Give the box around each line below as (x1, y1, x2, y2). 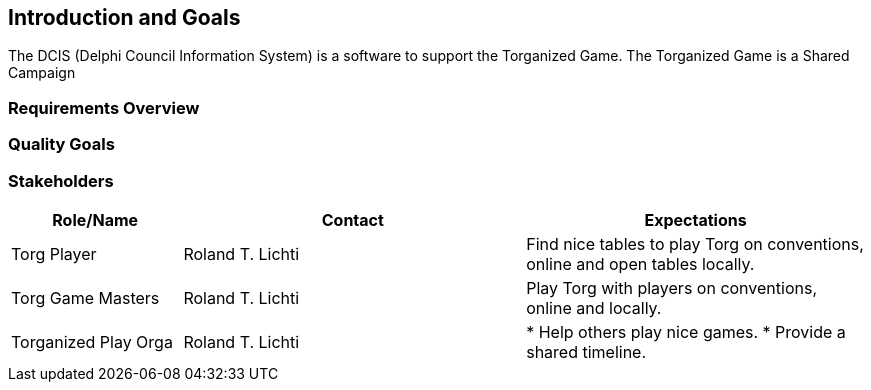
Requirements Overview (8, 97, 200, 118)
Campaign (8, 64, 76, 82)
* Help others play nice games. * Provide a (526, 321, 846, 342)
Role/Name (52, 209, 139, 230)
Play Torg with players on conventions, (526, 277, 817, 298)
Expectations (644, 209, 747, 230)
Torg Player (11, 243, 97, 264)
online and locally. (526, 297, 662, 318)
